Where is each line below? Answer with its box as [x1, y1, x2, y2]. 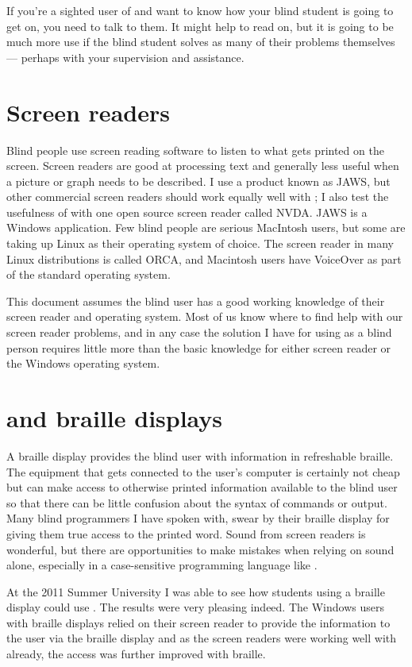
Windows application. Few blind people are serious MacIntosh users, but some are [6, 219, 406, 236]
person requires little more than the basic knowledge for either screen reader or [6, 339, 391, 356]
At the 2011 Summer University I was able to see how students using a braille [6, 583, 385, 600]
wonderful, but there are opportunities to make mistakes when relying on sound [6, 541, 395, 557]
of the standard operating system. [6, 266, 171, 283]
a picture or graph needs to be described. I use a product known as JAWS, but [6, 172, 391, 189]
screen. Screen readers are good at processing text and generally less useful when [6, 157, 399, 174]
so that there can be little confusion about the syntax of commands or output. [6, 494, 387, 511]
